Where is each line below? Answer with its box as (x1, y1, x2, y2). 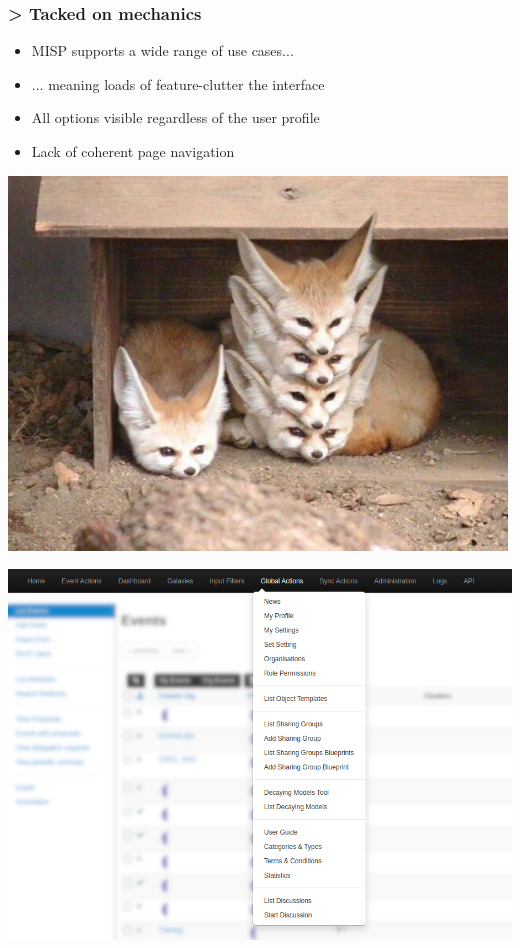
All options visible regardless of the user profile (31, 107, 320, 128)
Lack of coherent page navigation (31, 141, 235, 161)
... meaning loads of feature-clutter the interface (31, 73, 325, 94)
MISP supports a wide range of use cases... (31, 40, 294, 61)
